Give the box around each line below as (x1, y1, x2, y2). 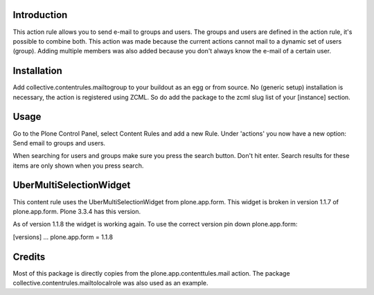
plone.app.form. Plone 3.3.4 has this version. (12, 207, 141, 215)
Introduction (12, 9, 68, 21)
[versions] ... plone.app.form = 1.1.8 (12, 233, 114, 241)
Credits (12, 251, 46, 262)
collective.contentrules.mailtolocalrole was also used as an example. (12, 279, 208, 287)
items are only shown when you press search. (12, 161, 144, 170)
